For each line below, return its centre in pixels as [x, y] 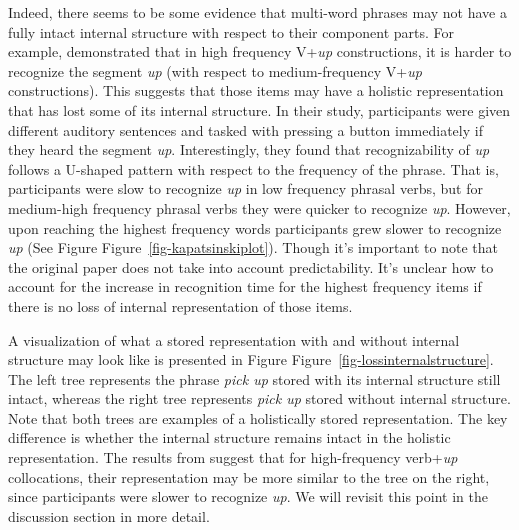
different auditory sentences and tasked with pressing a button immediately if [245, 129]
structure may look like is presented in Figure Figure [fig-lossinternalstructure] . [251, 359]
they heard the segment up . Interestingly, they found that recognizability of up [249, 149]
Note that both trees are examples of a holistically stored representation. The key [258, 417]
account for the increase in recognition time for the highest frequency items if [245, 286]
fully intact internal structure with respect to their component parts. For [231, 31]
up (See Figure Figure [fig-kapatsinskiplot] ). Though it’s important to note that [253, 247]
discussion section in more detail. [109, 515]
